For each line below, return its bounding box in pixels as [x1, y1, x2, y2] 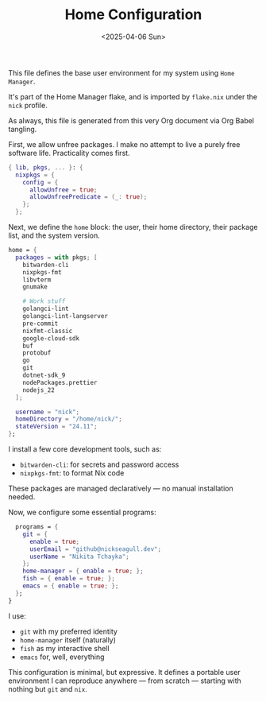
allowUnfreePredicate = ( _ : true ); [29, 193, 148, 201]
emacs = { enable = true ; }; [22, 582, 119, 590]
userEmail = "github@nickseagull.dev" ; [29, 545, 161, 553]
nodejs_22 [22, 386, 56, 394]
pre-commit [22, 320, 59, 328]
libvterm [22, 276, 52, 284]
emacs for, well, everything [19, 652, 105, 661]
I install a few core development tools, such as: [8, 444, 162, 454]
